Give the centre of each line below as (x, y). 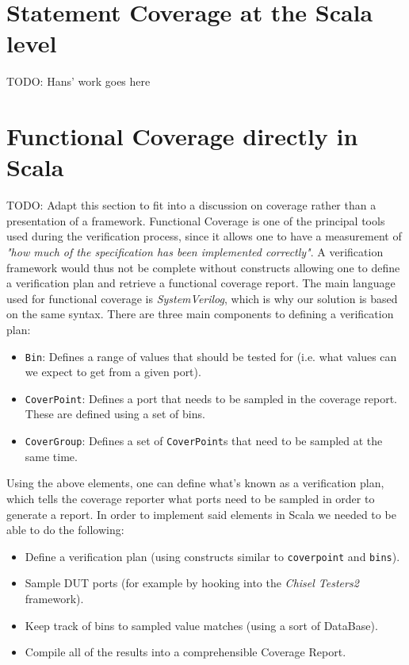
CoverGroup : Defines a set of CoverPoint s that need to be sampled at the (204, 441)
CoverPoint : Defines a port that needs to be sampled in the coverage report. (211, 398)
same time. (51, 456)
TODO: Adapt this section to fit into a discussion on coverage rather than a (191, 205)
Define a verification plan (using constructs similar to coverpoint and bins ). (212, 556)
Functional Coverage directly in (182, 136)
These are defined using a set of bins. (115, 414)
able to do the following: (65, 530)
